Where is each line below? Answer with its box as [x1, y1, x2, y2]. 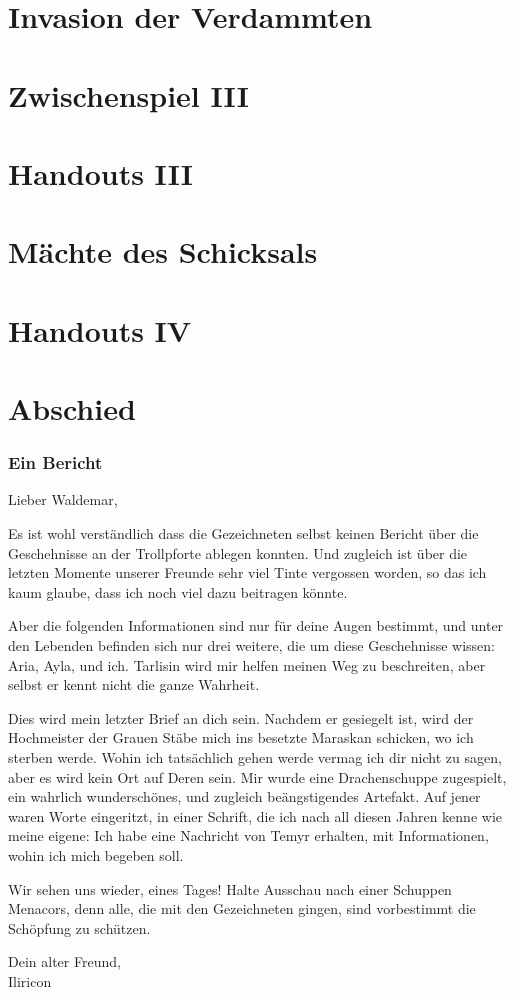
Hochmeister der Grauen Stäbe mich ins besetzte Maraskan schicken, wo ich [8, 727, 474, 748]
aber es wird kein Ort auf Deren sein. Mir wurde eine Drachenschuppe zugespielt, [8, 766, 507, 787]
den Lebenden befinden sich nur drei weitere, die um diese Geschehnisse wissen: [8, 635, 496, 656]
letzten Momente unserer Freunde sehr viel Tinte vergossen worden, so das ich [8, 562, 487, 583]
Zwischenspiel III [8, 74, 249, 115]
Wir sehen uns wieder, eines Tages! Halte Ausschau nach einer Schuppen [8, 878, 452, 899]
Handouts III [8, 152, 193, 193]
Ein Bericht [8, 450, 103, 475]
